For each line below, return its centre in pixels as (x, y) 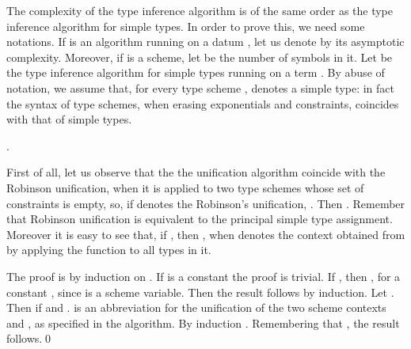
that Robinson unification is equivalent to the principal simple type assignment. (200, 219)
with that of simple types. (69, 119)
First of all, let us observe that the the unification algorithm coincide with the (196, 172)
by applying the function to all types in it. (109, 250)
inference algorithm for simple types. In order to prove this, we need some (186, 26)
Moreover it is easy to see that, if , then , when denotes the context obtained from (206, 234)
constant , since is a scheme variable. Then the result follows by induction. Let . (200, 292)
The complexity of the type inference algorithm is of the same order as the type (200, 10)
